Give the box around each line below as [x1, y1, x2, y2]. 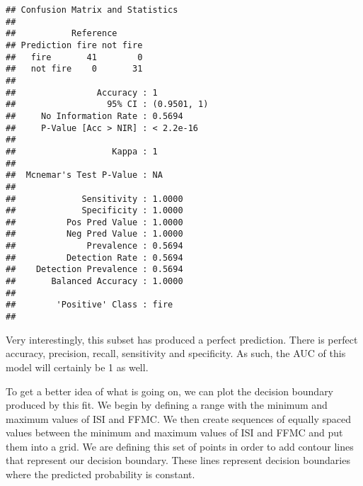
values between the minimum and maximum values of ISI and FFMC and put [6, 425, 343, 440]
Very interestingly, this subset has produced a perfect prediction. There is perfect [6, 332, 358, 346]
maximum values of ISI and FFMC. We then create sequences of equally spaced [6, 411, 351, 426]
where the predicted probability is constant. [6, 467, 195, 482]
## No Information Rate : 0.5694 [6, 111, 183, 121]
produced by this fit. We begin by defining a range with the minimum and [6, 397, 328, 412]
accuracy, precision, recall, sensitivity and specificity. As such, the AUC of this [6, 346, 346, 361]
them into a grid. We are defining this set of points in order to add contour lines [6, 439, 354, 453]
